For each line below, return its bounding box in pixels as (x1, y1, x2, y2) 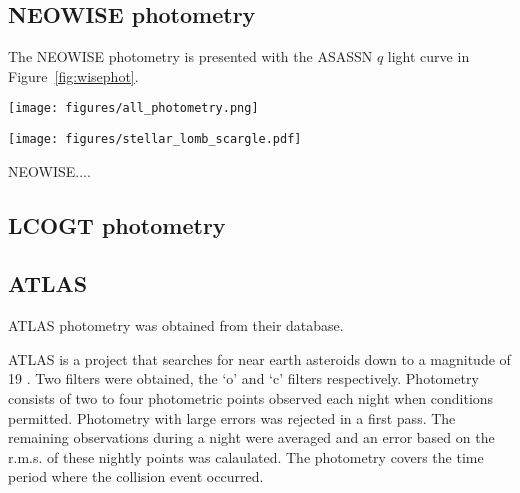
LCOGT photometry (8, 209, 226, 240)
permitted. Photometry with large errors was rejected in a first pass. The (8, 407, 456, 428)
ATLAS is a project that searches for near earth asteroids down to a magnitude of (8, 348, 511, 369)
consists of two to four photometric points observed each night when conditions (8, 388, 494, 409)
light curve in (387, 46, 470, 67)
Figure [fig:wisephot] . (8, 65, 139, 86)
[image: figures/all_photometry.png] (8, 101, 259, 116)
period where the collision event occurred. (8, 466, 264, 487)
